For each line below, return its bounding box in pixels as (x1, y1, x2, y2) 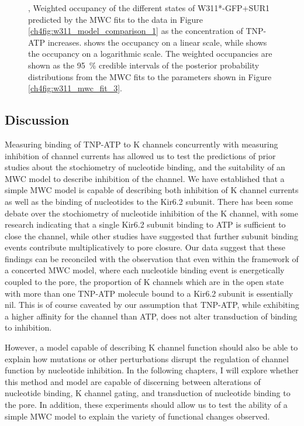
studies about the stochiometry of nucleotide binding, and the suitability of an (5, 161, 285, 173)
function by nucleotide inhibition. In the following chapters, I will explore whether (5, 364, 299, 376)
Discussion (5, 111, 70, 129)
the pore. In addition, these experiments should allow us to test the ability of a (5, 398, 288, 411)
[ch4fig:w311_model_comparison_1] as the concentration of (28, 25, 243, 37)
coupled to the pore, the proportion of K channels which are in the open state (5, 276, 284, 288)
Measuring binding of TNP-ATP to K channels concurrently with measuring (5, 138, 278, 150)
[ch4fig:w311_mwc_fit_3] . (28, 82, 123, 94)
